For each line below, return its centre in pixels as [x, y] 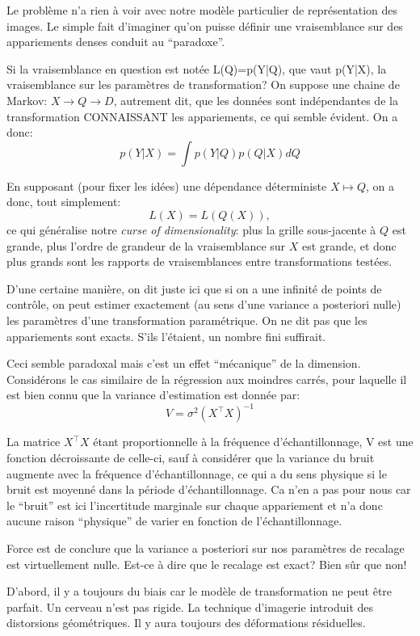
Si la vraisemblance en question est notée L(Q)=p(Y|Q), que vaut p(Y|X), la [197, 68]
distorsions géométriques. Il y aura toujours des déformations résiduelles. [186, 623]
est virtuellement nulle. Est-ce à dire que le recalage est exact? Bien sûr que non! [207, 564]
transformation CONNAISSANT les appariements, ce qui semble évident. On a [202, 116]
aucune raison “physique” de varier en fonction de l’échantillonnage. [174, 521]
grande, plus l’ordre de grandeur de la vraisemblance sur [146, 245]
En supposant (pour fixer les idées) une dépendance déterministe [167, 185]
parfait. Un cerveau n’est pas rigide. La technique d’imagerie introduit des [190, 607]
